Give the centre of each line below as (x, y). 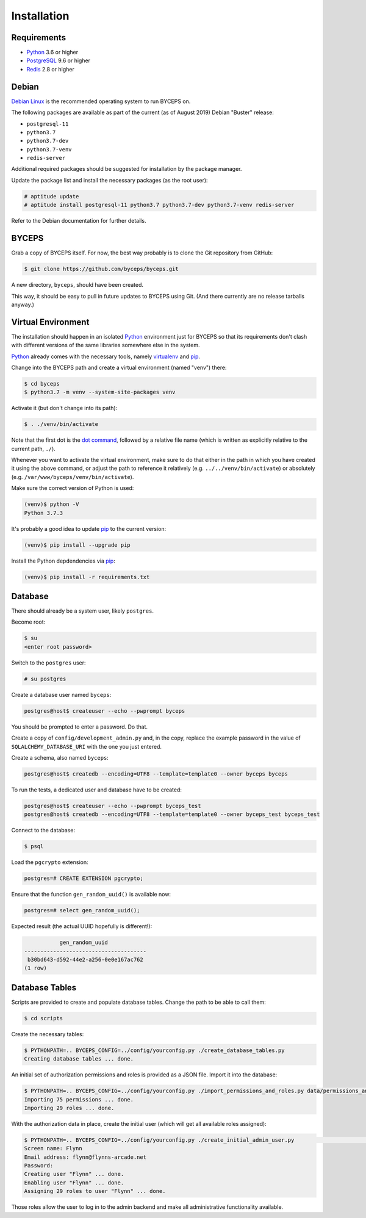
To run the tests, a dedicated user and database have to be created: (97, 790)
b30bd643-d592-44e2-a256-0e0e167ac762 (85, 959)
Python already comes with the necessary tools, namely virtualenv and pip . (106, 356)
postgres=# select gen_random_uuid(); (82, 910)
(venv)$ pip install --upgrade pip (77, 545)
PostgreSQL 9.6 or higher (59, 60)
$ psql (34, 846)
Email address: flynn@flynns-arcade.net (85, 1157)
